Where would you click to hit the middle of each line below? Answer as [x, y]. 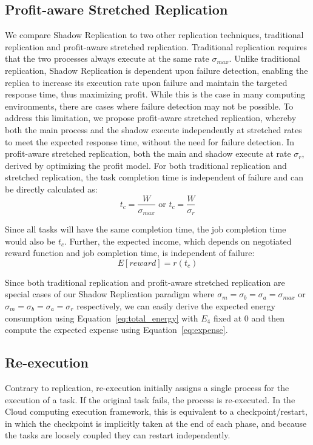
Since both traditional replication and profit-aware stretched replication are [145, 282]
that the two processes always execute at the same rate [107, 58]
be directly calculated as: [51, 189]
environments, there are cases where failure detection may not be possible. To [149, 106]
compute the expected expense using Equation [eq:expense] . [116, 330]
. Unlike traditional [264, 58]
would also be [30, 241]
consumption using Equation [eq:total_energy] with [102, 318]
